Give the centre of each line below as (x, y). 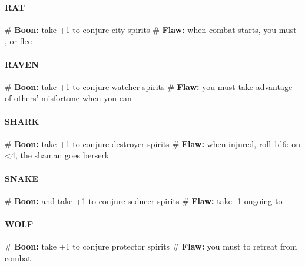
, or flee (18, 41)
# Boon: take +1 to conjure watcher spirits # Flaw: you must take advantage (149, 86)
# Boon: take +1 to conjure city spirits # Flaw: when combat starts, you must (151, 29)
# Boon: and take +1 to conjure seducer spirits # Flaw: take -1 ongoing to (144, 200)
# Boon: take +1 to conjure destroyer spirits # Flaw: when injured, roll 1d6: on (152, 143)
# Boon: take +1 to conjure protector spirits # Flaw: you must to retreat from (151, 246)
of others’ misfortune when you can (68, 98)
